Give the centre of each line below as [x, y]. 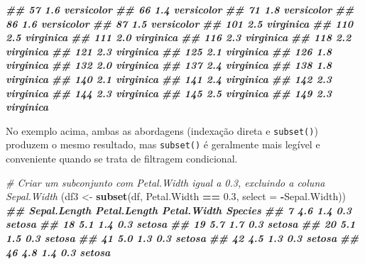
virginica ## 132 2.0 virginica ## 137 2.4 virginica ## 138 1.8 [169, 65]
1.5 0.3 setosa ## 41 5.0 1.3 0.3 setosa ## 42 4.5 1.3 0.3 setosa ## [182, 238]
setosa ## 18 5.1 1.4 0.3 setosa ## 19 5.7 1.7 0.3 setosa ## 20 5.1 [181, 224]
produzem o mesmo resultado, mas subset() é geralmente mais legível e [163, 144]
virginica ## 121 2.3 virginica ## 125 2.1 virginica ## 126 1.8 [169, 51]
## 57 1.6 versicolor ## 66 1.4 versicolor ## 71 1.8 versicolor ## [180, 9]
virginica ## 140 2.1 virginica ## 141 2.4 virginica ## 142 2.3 [169, 78]
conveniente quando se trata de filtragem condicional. [122, 159]
